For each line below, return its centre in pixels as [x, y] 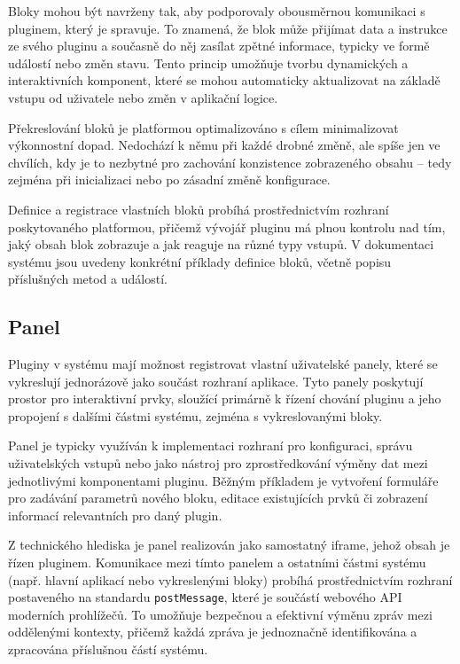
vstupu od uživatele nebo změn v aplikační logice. [143, 97]
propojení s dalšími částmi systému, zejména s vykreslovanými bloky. [195, 415]
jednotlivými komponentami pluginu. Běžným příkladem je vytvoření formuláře [223, 480]
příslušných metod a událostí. [88, 279]
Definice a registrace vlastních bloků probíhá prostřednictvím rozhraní [199, 209]
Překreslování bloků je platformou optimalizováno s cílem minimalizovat [203, 127]
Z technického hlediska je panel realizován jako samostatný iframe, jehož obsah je [229, 545]
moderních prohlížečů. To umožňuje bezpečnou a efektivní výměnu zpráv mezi [220, 614]
